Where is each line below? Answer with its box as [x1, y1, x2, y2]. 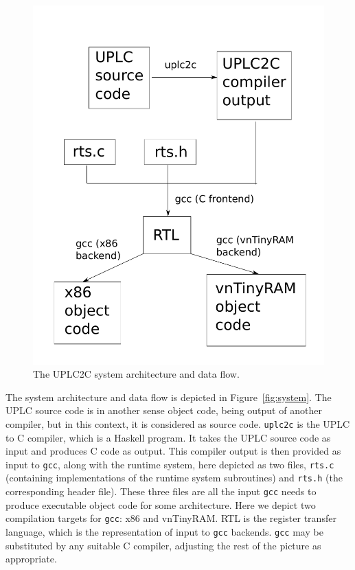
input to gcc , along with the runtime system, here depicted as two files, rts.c [5, 457, 334, 471]
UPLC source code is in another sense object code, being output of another [5, 403, 322, 418]
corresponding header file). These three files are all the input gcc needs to [5, 484, 317, 499]
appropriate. [5, 551, 57, 566]
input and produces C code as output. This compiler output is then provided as [5, 444, 341, 458]
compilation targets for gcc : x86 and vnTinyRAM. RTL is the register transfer [5, 511, 336, 525]
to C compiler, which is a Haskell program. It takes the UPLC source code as [5, 430, 331, 444]
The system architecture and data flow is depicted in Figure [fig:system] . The [5, 389, 332, 404]
